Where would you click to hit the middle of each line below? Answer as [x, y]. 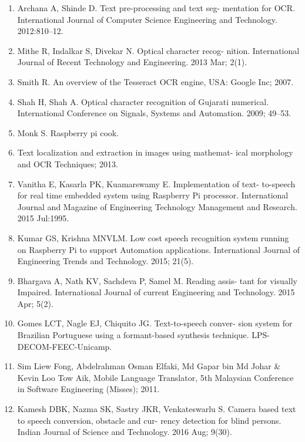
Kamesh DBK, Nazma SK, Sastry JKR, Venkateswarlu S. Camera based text [157, 409]
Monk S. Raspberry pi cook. [68, 132]
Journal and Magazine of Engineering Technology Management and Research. [157, 206]
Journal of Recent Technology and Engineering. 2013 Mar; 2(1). [132, 62]
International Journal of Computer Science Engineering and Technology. [147, 19]
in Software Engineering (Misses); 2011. [88, 389]
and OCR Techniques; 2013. [68, 163]
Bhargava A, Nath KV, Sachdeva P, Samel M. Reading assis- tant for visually [157, 280]
